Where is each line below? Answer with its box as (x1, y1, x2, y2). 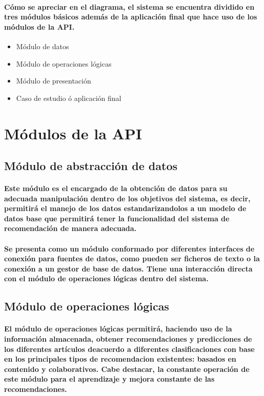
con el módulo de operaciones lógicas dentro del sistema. (4, 273, 209, 284)
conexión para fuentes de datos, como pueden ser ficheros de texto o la (4, 253, 260, 264)
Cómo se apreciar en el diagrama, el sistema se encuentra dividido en (4, 1, 255, 12)
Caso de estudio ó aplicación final (16, 92, 121, 103)
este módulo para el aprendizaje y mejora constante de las (4, 373, 215, 384)
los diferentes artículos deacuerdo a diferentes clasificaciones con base (4, 343, 255, 354)
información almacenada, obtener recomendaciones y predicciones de (4, 334, 252, 344)
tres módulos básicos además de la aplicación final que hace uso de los (4, 11, 257, 22)
